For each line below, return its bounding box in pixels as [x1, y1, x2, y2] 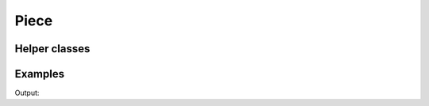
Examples [14, 67, 65, 81]
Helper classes [14, 42, 91, 55]
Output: [14, 88, 40, 98]
